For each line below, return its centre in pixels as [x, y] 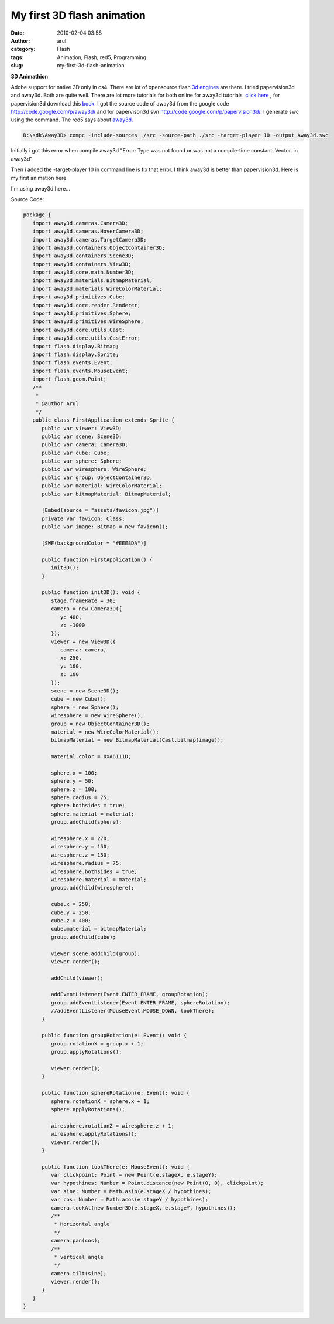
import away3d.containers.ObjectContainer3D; [99, 247]
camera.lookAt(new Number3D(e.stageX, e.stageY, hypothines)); [143, 1208]
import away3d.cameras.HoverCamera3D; [88, 231]
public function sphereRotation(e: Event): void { [116, 1093]
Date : [18, 33]
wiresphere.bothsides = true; [94, 871]
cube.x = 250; [71, 904]
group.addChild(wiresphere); [92, 888]
